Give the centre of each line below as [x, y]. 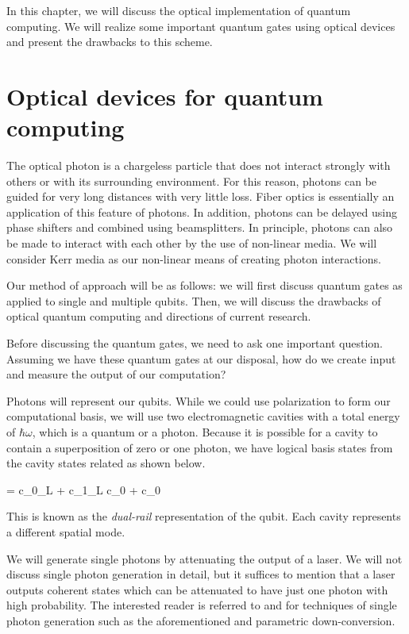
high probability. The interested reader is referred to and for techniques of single [202, 605]
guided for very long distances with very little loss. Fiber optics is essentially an [201, 196]
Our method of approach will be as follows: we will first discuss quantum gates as [204, 285]
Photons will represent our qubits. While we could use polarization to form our [199, 400]
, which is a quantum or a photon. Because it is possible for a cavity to [205, 432]
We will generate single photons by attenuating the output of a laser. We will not [204, 558]
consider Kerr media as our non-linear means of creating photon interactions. [194, 258]
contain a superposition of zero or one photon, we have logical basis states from [200, 447]
